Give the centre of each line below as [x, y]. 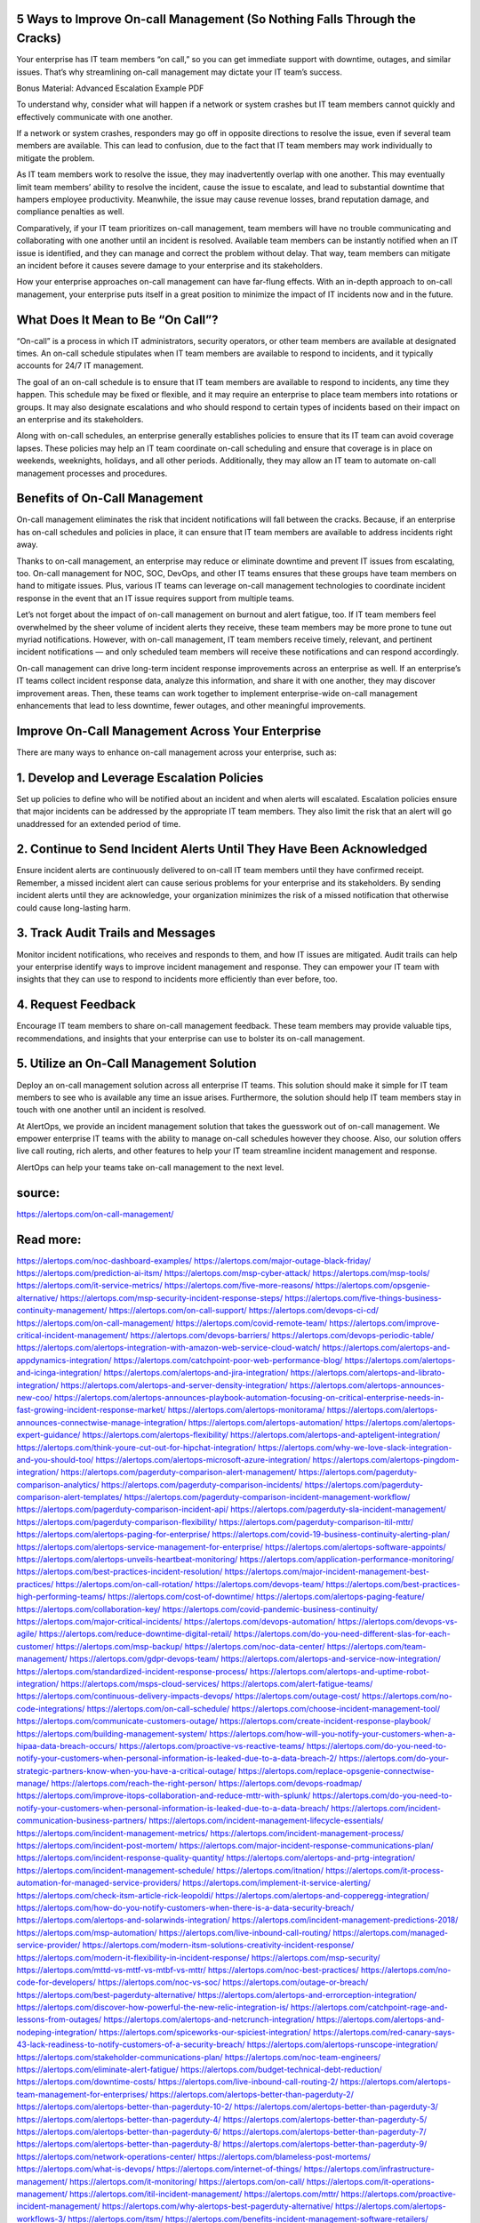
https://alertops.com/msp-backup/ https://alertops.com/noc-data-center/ [190, 1646]
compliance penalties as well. [70, 212]
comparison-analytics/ [58, 1484]
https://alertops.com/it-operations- [371, 2181]
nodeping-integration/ [57, 2032]
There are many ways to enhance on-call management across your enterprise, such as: [176, 752]
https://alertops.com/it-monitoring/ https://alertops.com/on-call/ [188, 2181]
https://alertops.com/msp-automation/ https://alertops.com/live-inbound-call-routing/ [174, 1932]
